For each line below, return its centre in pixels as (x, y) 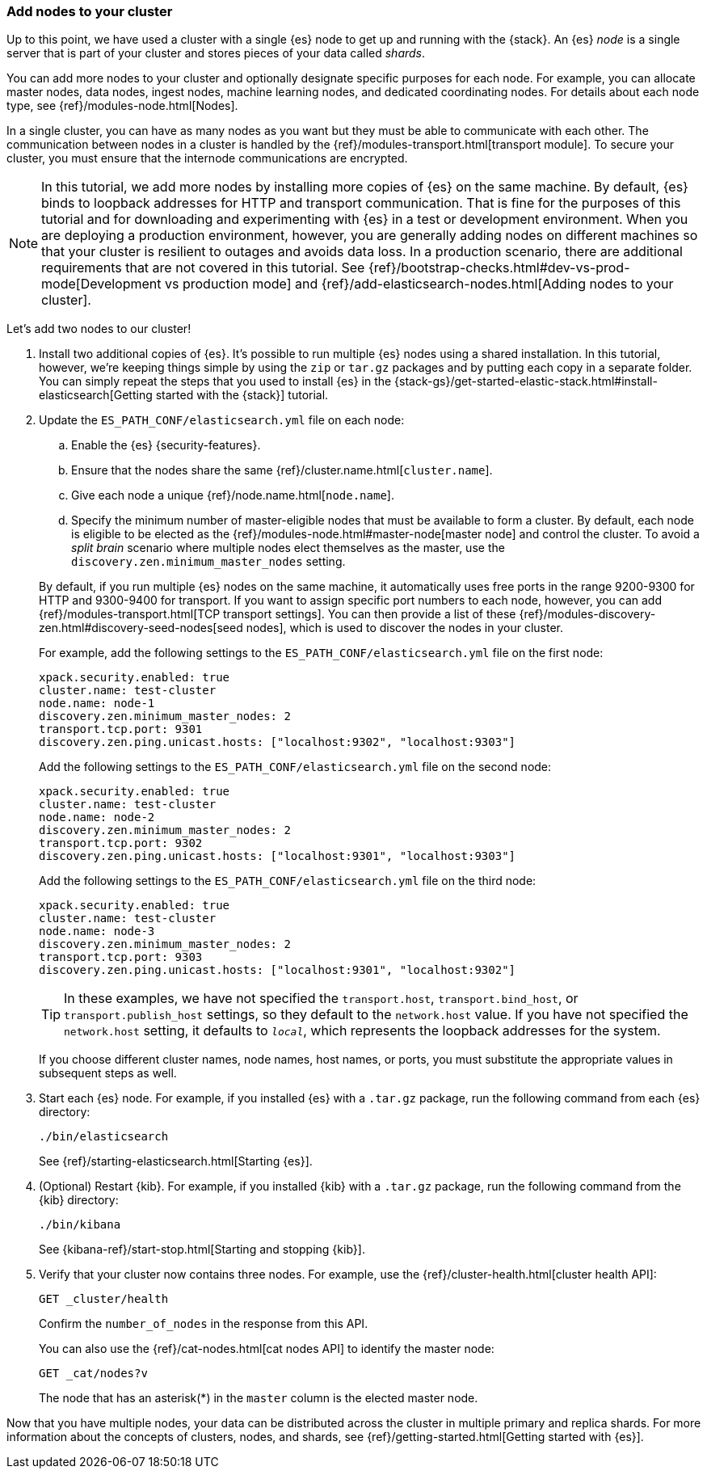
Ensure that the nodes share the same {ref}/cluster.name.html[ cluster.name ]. (282, 470)
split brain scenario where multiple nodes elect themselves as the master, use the (288, 548)
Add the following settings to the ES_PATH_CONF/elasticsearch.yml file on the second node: (295, 767)
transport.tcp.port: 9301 (121, 729)
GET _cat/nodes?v (93, 1374)
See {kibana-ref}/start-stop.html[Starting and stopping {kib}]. (202, 1250)
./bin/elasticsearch (104, 1137)
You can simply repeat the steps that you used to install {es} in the (215, 381)
